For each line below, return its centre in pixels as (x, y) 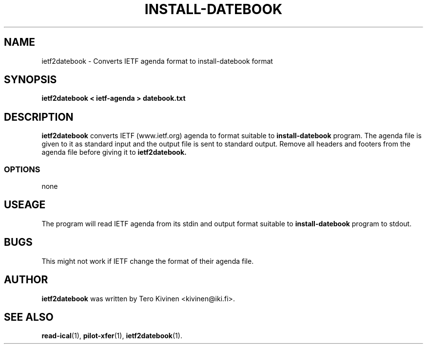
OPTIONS (22, 169)
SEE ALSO (29, 317)
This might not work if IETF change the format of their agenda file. (148, 261)
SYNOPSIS (30, 80)
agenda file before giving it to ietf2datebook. (114, 152)
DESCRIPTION (39, 117)
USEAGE (25, 205)
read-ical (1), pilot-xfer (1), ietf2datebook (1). (112, 336)
